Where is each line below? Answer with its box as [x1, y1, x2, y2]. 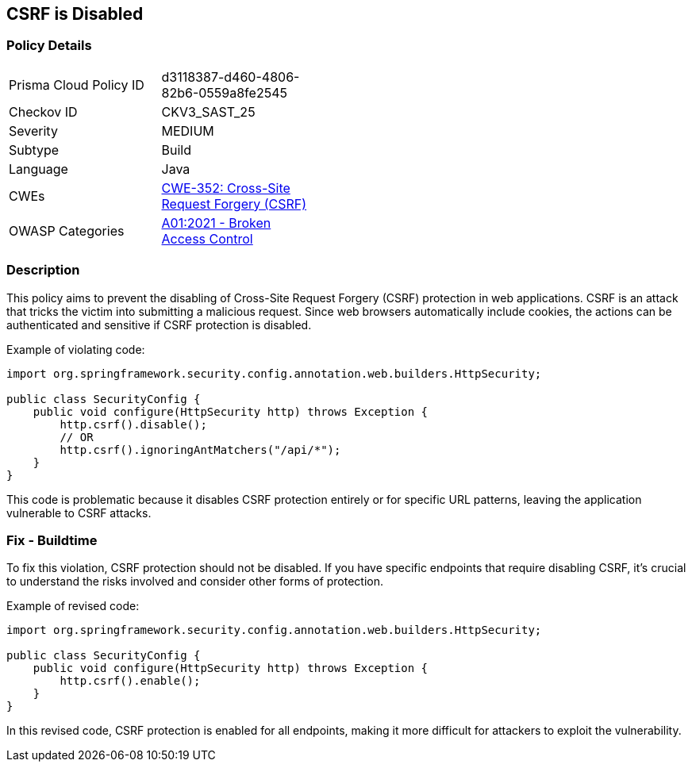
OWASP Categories [9, 222, 125, 239]
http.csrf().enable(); [60, 674, 201, 688]
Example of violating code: [6, 342, 145, 356]
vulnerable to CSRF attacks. [6, 505, 152, 520]
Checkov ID [9, 103, 78, 120]
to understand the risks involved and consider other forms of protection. [6, 574, 384, 589]
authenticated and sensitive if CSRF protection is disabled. [6, 317, 312, 332]
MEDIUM [161, 122, 214, 139]
